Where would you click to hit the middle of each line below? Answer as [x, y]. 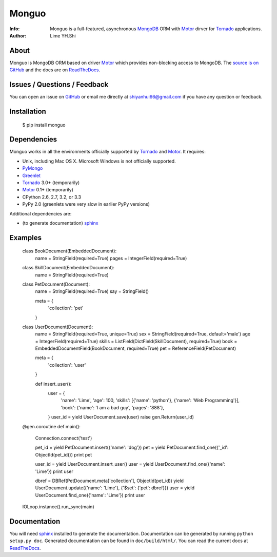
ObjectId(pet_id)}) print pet [64, 454]
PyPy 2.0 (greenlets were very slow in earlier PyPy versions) [86, 204]
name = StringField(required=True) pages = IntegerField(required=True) [111, 258]
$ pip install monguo [44, 125]
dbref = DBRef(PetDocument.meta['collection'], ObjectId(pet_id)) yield [110, 481]
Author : [18, 35]
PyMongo [33, 168]
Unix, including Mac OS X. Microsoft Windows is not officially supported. [99, 161]
